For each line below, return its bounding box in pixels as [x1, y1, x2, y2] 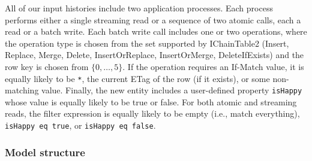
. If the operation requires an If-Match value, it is [122, 60, 304, 72]
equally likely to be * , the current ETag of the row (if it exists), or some [5, 72, 270, 84]
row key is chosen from [5, 60, 89, 72]
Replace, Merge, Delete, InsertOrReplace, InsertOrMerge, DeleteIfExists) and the [5, 48, 304, 61]
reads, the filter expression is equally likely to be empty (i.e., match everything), [5, 107, 300, 120]
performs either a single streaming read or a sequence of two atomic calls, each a [5, 13, 301, 26]
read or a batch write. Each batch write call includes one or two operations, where [5, 25, 307, 38]
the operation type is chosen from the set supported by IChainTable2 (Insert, [5, 37, 289, 49]
